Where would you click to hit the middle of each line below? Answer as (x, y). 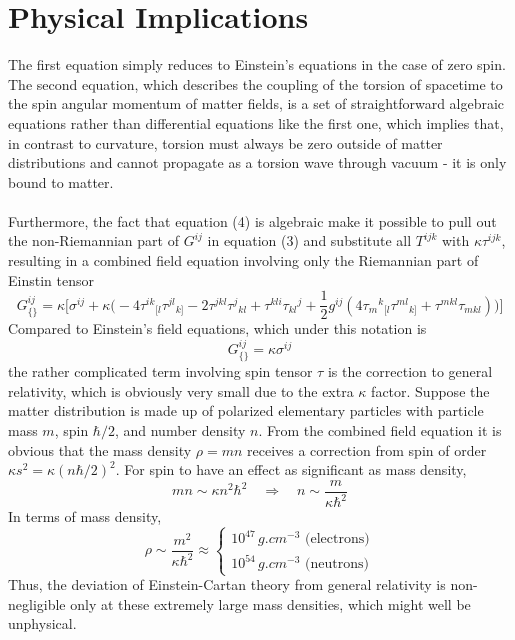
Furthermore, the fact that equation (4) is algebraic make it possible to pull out (252, 220)
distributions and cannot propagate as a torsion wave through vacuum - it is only (257, 162)
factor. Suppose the (430, 390)
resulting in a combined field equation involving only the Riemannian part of (243, 260)
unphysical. (42, 623)
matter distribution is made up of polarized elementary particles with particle (246, 410)
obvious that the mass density (100, 449)
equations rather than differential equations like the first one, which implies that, (256, 122)
